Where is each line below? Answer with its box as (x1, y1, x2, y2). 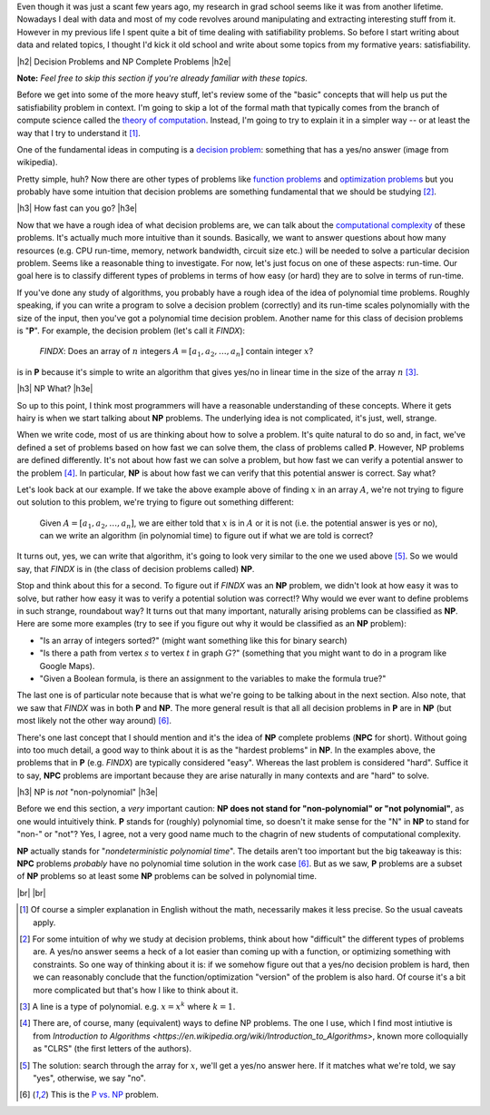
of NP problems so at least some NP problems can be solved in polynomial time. (16, 871, 318, 882)
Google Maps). (39, 660, 95, 671)
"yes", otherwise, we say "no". (33, 1072, 147, 1083)
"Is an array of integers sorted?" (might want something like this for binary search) (39, 635, 348, 646)
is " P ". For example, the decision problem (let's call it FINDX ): (16, 325, 245, 336)
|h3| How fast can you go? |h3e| (16, 202, 138, 213)
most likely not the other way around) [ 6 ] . (16, 715, 172, 726)
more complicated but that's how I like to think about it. (33, 984, 239, 995)
